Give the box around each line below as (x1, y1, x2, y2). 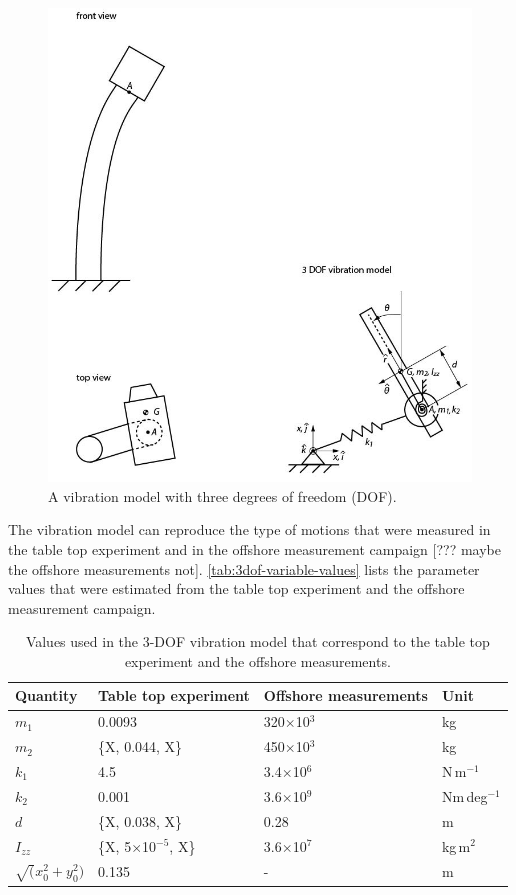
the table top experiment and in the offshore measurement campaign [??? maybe (8, 538, 501, 559)
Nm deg (441, 785, 488, 806)
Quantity (15, 685, 78, 706)
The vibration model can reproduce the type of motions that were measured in (8, 519, 491, 540)
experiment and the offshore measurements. (124, 650, 391, 671)
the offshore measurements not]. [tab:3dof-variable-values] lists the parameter (8, 558, 480, 579)
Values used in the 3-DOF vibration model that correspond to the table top (25, 631, 490, 652)
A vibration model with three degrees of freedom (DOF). (48, 485, 397, 506)
